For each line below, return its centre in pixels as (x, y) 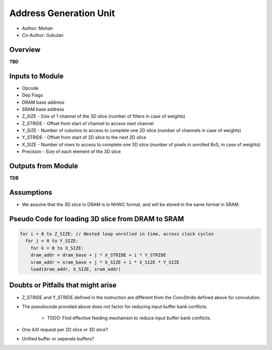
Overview (25, 50)
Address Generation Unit (62, 13)
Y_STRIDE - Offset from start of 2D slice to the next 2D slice (84, 137)
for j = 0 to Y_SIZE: (52, 241)
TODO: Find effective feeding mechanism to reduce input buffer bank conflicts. (129, 318)
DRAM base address (43, 102)
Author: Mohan (37, 28)
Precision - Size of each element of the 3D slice (71, 152)
